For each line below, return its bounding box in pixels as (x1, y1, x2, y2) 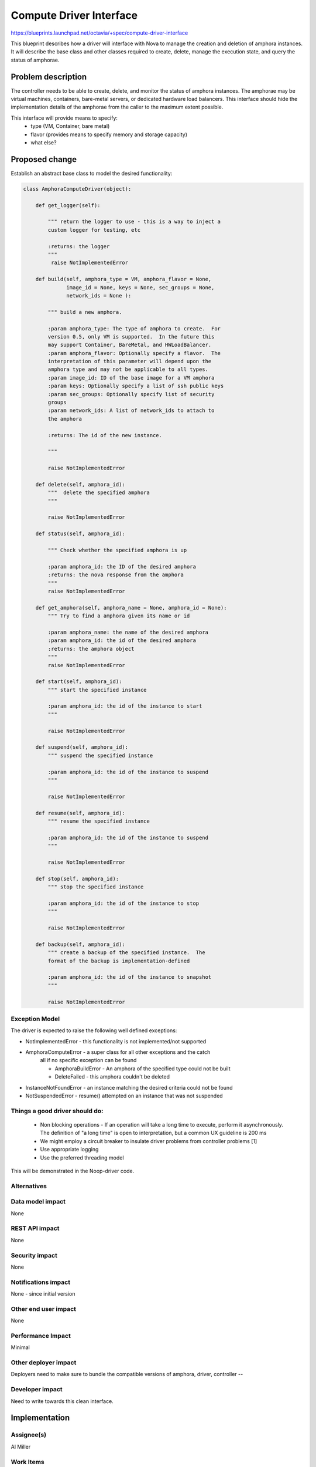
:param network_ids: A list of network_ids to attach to (47, 407, 215, 414)
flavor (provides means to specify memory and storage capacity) (30, 131, 187, 138)
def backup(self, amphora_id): (35, 941, 125, 948)
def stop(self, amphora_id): (35, 875, 119, 882)
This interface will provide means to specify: (11, 114, 118, 121)
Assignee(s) (11, 1431, 47, 1439)
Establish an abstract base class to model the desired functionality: (11, 170, 173, 177)
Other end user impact (11, 1304, 76, 1313)
